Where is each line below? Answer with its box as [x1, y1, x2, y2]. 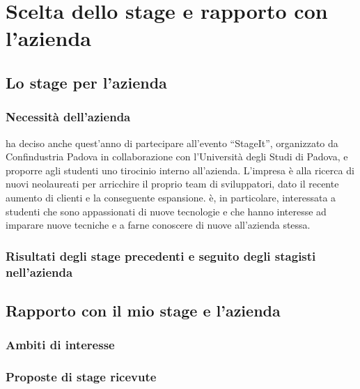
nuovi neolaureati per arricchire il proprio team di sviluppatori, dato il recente [6, 176, 339, 191]
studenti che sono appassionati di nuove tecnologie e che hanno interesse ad [6, 204, 327, 218]
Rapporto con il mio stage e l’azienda [6, 299, 281, 321]
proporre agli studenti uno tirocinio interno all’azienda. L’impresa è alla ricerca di [6, 162, 354, 177]
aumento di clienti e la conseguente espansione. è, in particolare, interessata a [6, 190, 336, 204]
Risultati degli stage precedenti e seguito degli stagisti [6, 247, 316, 264]
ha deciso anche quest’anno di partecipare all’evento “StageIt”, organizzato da [6, 135, 338, 150]
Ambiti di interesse [6, 336, 115, 353]
